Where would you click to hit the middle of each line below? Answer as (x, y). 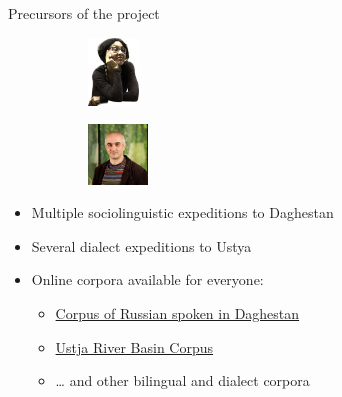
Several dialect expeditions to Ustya (141, 245)
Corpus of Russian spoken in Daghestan (177, 313)
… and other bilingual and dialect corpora (182, 380)
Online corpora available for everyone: (147, 279)
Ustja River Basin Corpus (134, 346)
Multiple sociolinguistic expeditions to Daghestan (182, 212)
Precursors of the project (84, 13)
